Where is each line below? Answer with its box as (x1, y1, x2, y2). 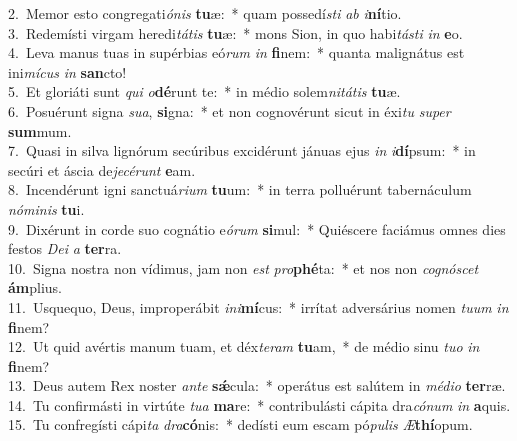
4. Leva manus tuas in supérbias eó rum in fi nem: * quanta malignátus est (8, 42, 465, 63)
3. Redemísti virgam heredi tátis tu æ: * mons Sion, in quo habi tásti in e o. (8, 22, 463, 43)
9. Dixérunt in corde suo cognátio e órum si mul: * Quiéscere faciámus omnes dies (8, 218, 506, 239)
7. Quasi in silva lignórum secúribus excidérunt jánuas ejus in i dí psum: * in (8, 140, 476, 161)
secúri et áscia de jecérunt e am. (8, 159, 196, 180)
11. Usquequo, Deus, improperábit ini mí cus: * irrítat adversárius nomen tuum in (8, 296, 509, 317)
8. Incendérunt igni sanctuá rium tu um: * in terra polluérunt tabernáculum (8, 179, 472, 200)
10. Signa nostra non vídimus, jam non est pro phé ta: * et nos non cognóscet (8, 257, 479, 278)
